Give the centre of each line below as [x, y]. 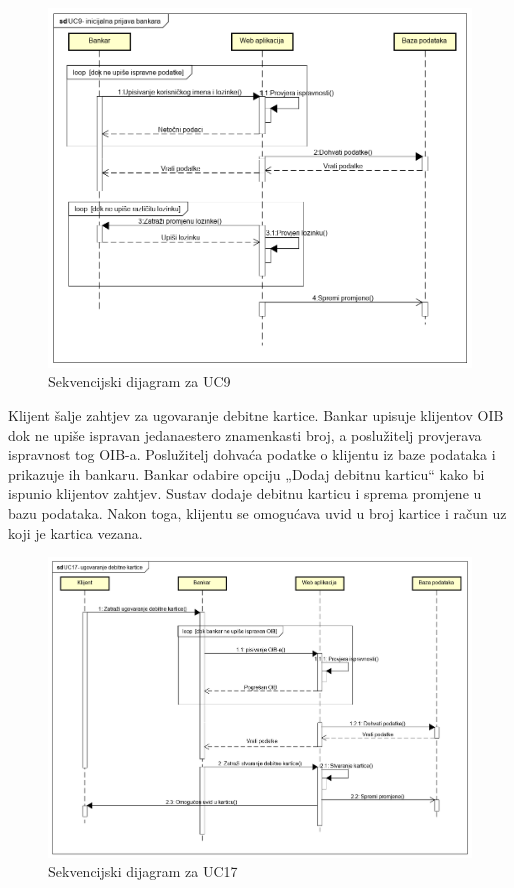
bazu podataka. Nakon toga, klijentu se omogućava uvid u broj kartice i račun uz [257, 512]
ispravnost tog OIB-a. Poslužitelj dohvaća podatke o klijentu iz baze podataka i [252, 454]
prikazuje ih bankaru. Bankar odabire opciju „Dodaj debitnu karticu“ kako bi [246, 473]
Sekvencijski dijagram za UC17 [143, 871]
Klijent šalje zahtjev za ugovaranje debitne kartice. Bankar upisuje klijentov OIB [256, 414]
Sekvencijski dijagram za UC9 [139, 381]
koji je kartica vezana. [75, 532]
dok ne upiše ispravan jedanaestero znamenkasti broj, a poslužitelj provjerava [245, 434]
